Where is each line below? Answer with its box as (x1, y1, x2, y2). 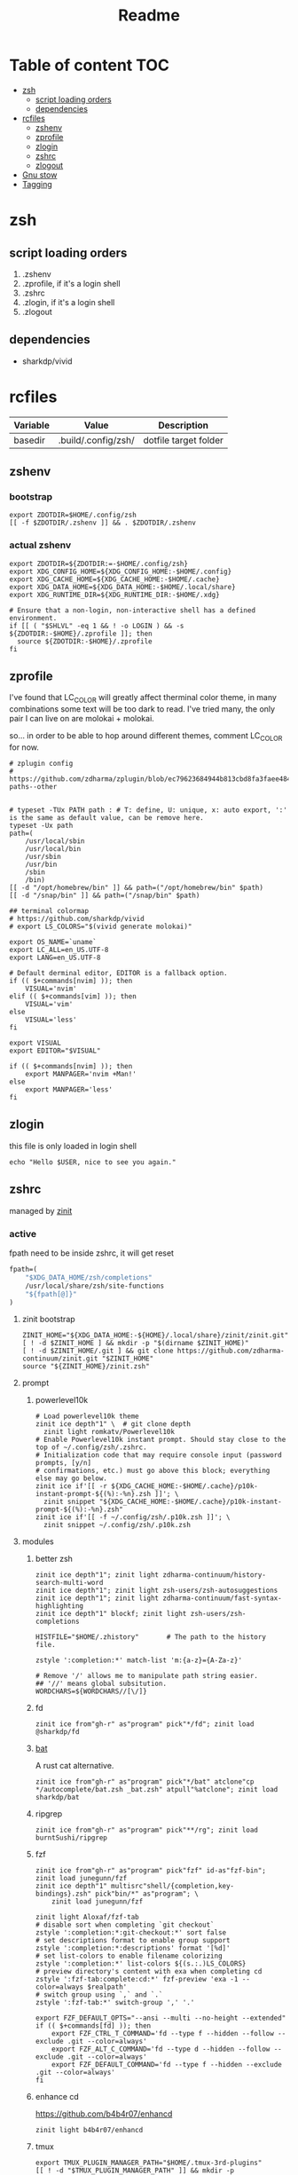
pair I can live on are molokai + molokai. (9, 713, 155, 724)
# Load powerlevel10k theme (35, 1412, 139, 1421)
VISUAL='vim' (25, 1000, 74, 1009)
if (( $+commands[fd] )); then (35, 2021, 152, 2030)
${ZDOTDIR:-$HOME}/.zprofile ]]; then (9, 629, 153, 638)
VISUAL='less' (25, 1015, 77, 1025)
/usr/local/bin (25, 845, 82, 854)
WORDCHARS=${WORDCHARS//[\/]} (35, 1687, 148, 1696)
